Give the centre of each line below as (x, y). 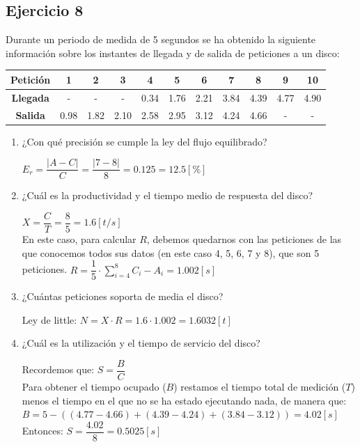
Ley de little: (49, 319)
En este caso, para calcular (79, 238)
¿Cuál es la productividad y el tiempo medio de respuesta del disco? (167, 195)
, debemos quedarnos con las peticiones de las (244, 238)
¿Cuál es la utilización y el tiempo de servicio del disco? (141, 343)
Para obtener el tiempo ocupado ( (94, 387)
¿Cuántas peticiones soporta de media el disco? (123, 296)
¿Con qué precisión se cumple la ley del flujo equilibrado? (144, 141)
